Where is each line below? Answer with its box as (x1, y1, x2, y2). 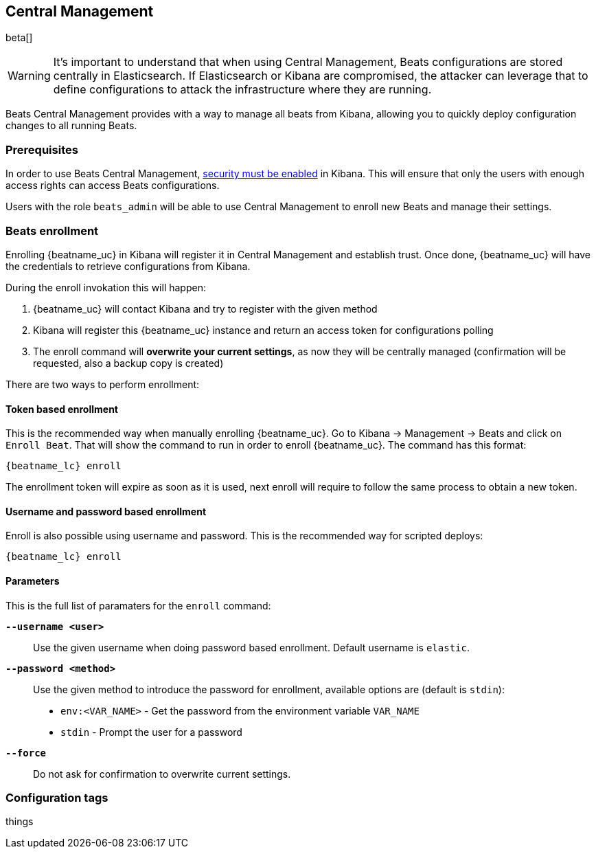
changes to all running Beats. (5, 120, 137, 132)
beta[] (5, 32, 33, 44)
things (5, 816, 34, 828)
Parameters (5, 574, 60, 587)
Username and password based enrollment (5, 505, 207, 517)
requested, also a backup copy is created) (33, 357, 224, 369)
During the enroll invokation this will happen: (5, 281, 206, 293)
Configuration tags (5, 790, 108, 805)
